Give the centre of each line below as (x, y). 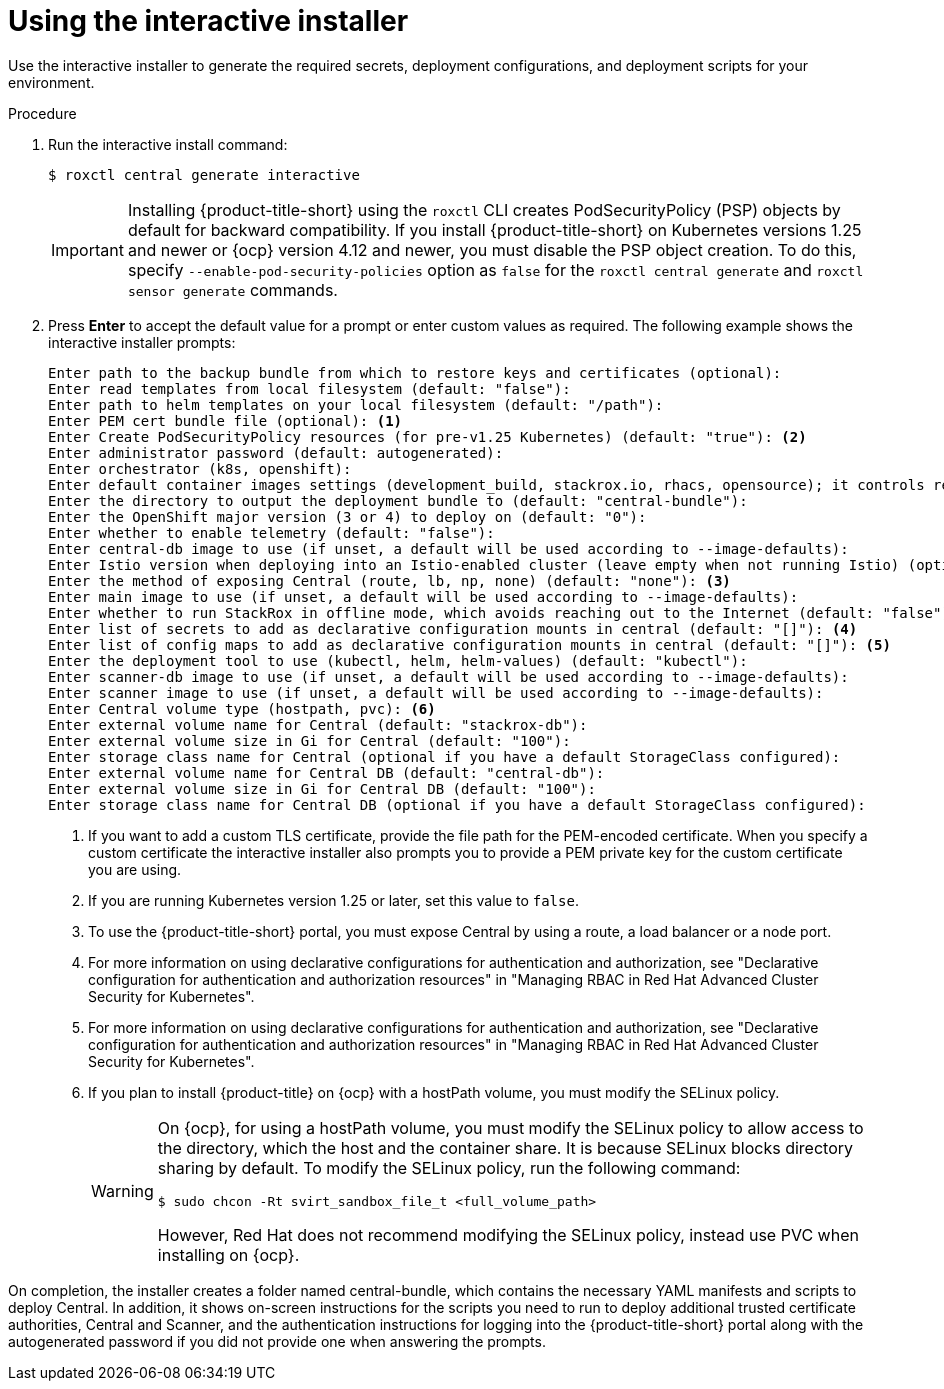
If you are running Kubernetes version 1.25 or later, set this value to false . (333, 900)
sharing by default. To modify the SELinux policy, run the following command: (449, 1167)
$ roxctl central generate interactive (204, 174)
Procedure (42, 113)
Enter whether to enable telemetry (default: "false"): (271, 532)
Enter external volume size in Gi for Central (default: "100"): (309, 740)
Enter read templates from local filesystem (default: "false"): (309, 388)
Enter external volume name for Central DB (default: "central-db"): (326, 772)
